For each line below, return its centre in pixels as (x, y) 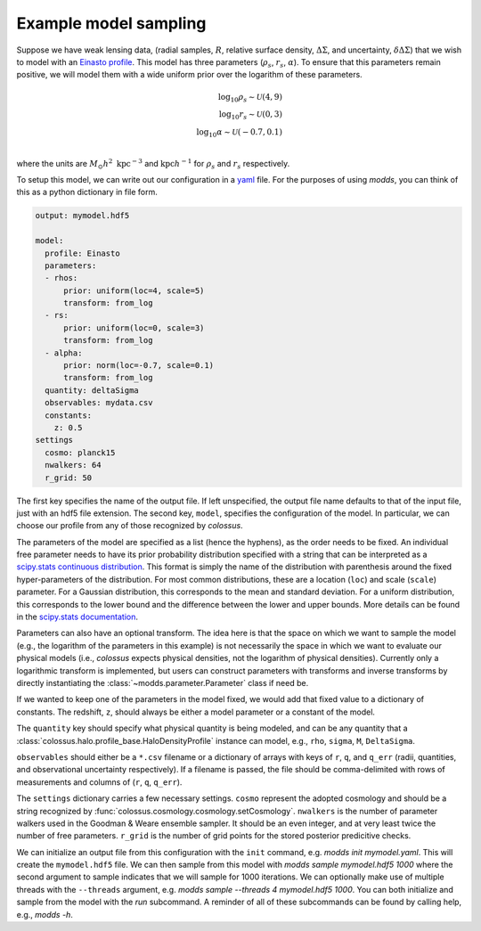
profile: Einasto (82, 253)
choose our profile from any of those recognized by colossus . (130, 526)
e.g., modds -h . (45, 914)
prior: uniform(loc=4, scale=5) (134, 290)
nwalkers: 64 (73, 465)
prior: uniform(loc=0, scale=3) (134, 328)
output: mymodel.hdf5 (82, 216)
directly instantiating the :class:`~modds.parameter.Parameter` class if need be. (163, 682)
